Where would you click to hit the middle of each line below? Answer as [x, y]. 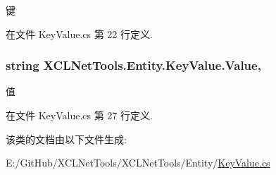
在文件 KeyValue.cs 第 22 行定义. [79, 34]
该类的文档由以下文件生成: [66, 139]
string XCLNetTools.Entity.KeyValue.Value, [133, 65]
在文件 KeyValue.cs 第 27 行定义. [79, 115]
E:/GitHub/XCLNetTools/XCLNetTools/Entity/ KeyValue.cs [138, 163]
